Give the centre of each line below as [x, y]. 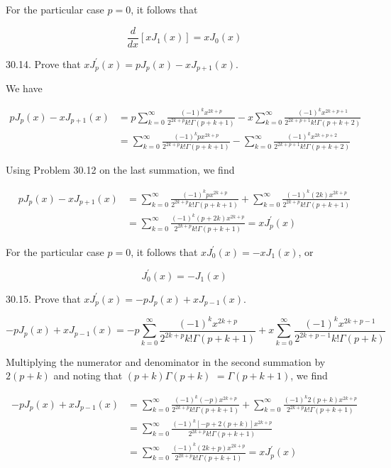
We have [24, 88]
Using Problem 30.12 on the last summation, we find [120, 170]
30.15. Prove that [43, 298]
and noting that [88, 375]
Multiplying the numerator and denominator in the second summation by [166, 361]
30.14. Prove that [43, 63]
